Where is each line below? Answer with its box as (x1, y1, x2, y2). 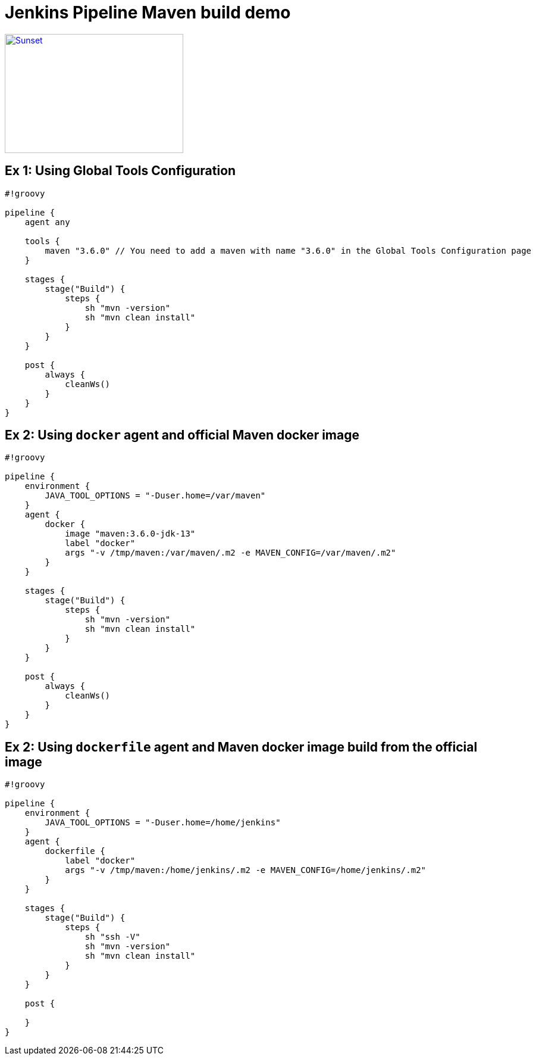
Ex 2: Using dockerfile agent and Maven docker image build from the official (5, 739, 478, 755)
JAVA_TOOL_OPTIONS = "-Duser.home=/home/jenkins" (45, 818, 281, 828)
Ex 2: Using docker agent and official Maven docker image (5, 428, 359, 443)
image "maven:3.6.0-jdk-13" (65, 529, 196, 539)
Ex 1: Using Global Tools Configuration (5, 163, 236, 179)
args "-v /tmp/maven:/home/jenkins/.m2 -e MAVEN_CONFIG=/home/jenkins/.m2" (65, 865, 427, 875)
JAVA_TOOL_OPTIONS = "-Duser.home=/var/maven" (45, 491, 266, 501)
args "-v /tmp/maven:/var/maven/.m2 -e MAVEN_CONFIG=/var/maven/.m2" (65, 548, 396, 558)
